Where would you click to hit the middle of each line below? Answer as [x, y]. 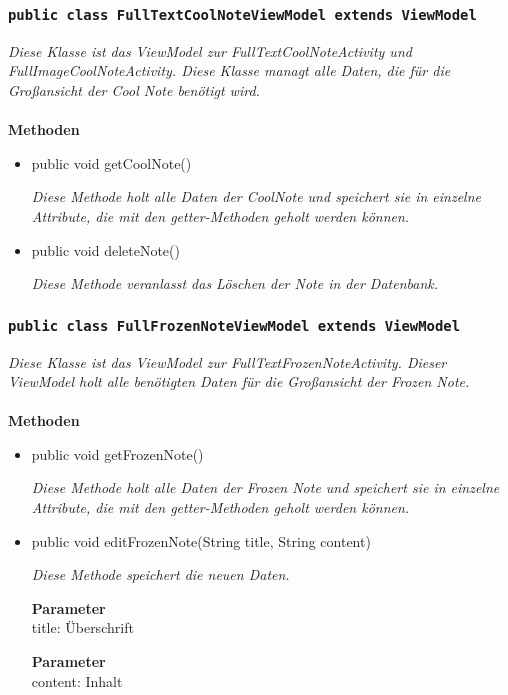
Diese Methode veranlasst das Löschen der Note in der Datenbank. [235, 283]
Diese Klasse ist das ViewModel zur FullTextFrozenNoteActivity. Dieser [227, 361]
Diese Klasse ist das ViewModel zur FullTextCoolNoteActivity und [210, 50]
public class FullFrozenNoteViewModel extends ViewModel [234, 325]
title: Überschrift [82, 627]
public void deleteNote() [105, 249]
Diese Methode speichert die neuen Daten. [160, 574]
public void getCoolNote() [111, 162]
